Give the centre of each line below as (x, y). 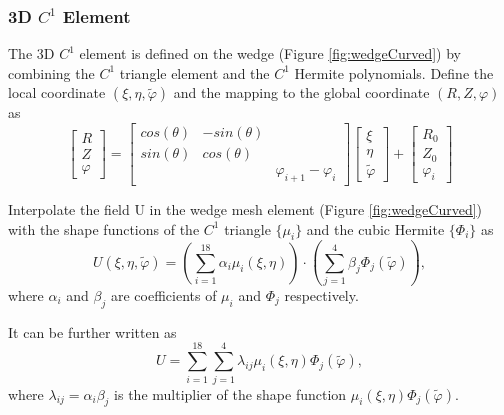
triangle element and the (194, 72)
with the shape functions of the (104, 228)
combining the (51, 72)
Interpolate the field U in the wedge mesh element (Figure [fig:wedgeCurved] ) (245, 208)
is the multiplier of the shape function (230, 393)
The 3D (31, 53)
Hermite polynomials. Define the (394, 72)
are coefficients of (163, 295)
